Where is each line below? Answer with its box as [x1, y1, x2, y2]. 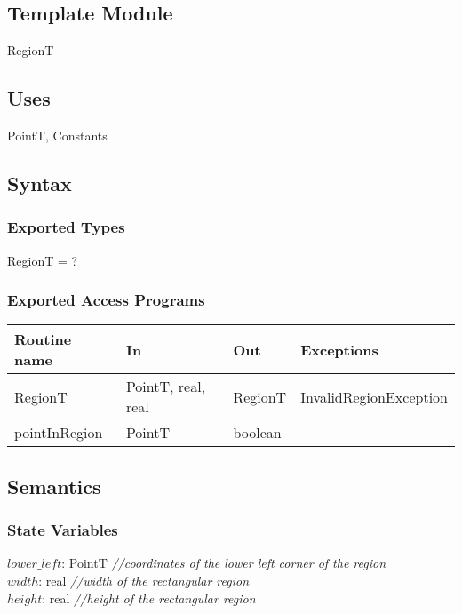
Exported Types [7, 216, 125, 238]
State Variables [7, 519, 118, 541]
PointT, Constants [7, 126, 108, 144]
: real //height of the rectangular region [42, 588, 256, 607]
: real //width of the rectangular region [38, 571, 250, 589]
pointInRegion [14, 422, 103, 443]
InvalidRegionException [300, 386, 448, 407]
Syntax [7, 169, 72, 196]
